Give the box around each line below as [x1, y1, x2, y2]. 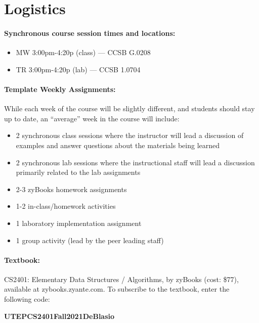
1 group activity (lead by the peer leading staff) [16, 235, 164, 245]
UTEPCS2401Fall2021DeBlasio [4, 310, 115, 321]
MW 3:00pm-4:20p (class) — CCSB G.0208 [16, 47, 151, 58]
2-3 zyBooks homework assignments [16, 183, 127, 194]
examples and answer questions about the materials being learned [16, 140, 220, 150]
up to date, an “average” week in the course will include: [4, 113, 180, 123]
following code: [4, 294, 50, 304]
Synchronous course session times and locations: [4, 27, 176, 38]
